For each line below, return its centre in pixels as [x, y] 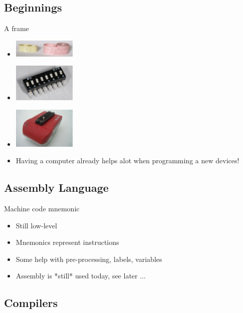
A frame [17, 28]
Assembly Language [56, 188]
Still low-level [36, 225]
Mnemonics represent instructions [67, 242]
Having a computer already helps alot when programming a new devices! [128, 161]
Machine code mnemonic [42, 209]
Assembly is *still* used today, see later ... [81, 276]
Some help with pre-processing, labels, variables [89, 259]
